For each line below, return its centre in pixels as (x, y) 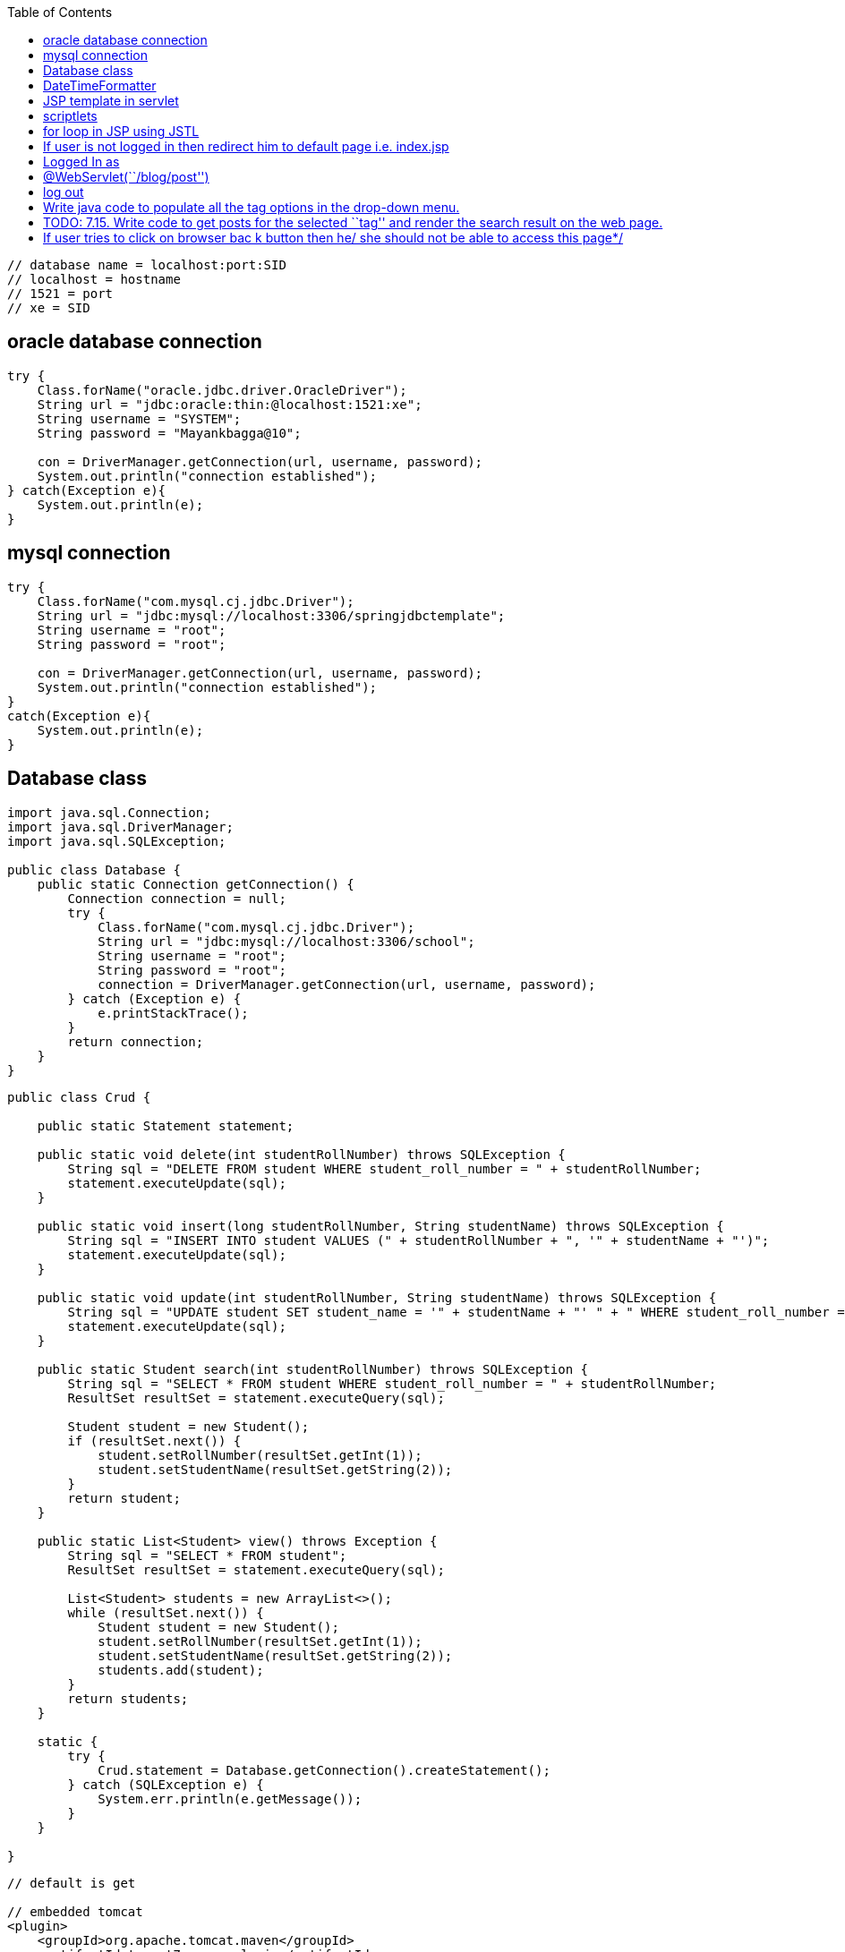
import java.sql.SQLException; (117, 841)
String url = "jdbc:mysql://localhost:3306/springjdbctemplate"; (271, 615)
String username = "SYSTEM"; (139, 418)
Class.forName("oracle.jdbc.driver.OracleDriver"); (222, 390)
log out (64, 192)
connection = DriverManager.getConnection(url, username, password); (347, 984)
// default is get (72, 1883)
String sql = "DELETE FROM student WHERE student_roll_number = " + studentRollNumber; (384, 1168)
